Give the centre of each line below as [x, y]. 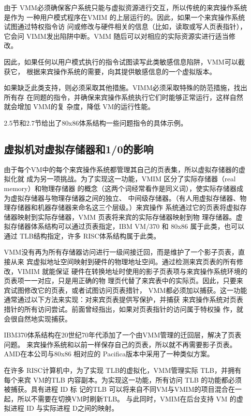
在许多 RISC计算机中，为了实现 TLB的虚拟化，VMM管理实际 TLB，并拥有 [123, 370]
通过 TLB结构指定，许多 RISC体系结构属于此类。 [82, 235]
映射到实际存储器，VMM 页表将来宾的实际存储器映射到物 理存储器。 [126, 216]
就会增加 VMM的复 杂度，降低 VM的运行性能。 [79, 106]
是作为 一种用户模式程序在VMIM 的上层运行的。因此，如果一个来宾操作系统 [125, 17]
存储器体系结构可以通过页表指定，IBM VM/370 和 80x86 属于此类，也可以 [127, 226]
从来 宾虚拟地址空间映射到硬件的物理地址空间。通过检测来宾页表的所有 [123, 262]
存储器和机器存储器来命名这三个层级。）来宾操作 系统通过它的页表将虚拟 [125, 207]
